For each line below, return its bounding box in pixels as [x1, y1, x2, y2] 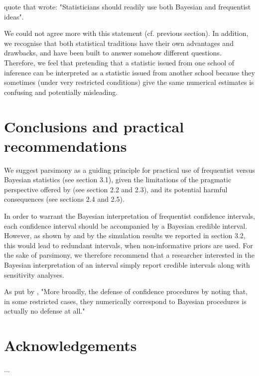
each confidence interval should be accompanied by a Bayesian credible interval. [4, 220, 248, 231]
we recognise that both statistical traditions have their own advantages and [4, 37, 234, 48]
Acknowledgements [4, 335, 137, 356]
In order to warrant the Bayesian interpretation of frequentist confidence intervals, [4, 211, 255, 221]
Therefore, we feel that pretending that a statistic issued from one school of [4, 57, 235, 67]
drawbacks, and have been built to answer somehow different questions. [4, 47, 222, 58]
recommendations [4, 135, 127, 156]
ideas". [4, 11, 24, 21]
